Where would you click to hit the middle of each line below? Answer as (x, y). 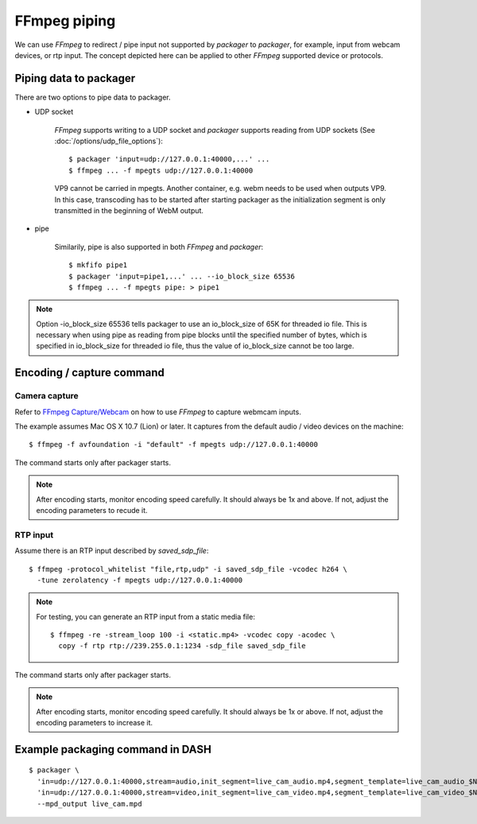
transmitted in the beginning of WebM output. (129, 210)
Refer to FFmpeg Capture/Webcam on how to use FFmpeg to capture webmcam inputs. (158, 412)
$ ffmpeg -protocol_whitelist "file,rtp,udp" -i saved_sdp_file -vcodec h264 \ (188, 569)
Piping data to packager (75, 78)
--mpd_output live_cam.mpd (89, 804)
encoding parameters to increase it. (95, 723)
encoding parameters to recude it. (92, 510)
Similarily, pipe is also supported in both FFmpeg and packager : (159, 247)
